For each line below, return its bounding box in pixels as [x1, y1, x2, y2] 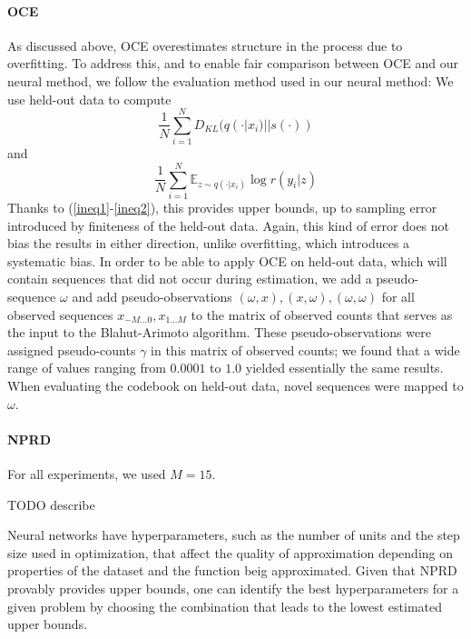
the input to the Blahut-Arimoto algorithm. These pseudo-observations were [7, 323, 431, 342]
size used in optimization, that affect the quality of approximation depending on [7, 543, 454, 562]
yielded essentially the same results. [245, 358, 444, 377]
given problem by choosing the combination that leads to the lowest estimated [7, 596, 443, 615]
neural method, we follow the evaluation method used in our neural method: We [7, 71, 454, 90]
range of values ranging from [7, 358, 166, 377]
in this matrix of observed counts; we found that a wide [151, 340, 460, 359]
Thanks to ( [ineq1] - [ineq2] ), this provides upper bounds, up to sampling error [7, 198, 437, 217]
